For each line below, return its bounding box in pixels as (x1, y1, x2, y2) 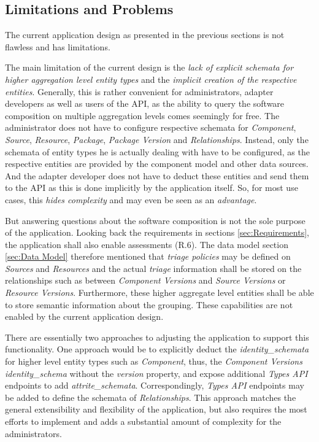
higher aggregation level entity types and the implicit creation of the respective (5, 72, 297, 85)
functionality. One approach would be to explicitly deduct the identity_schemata (5, 343, 309, 355)
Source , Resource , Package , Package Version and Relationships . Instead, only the (5, 133, 309, 145)
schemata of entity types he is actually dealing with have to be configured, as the (5, 145, 310, 158)
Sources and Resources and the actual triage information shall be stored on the (5, 262, 302, 274)
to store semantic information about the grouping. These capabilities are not (5, 298, 293, 311)
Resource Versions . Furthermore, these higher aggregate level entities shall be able (5, 286, 314, 299)
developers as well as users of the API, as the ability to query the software (5, 97, 285, 110)
